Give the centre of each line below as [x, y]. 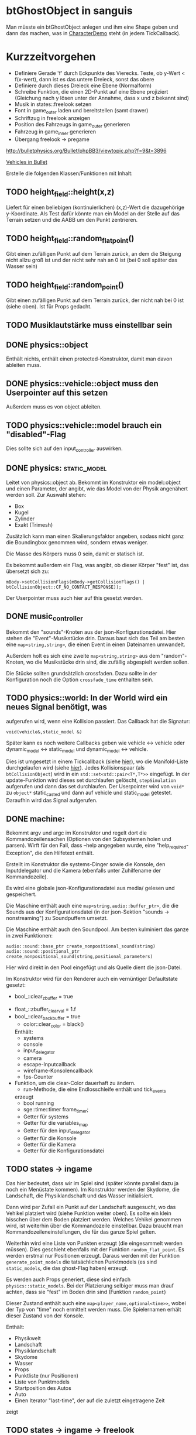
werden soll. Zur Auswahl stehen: [46, 495]
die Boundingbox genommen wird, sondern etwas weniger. [77, 542]
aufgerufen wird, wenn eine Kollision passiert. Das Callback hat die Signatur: [98, 721]
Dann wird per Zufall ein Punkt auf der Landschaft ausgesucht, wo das [91, 1207]
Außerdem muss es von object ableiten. [54, 407]
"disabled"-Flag [36, 434]
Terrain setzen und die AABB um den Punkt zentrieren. [72, 220]
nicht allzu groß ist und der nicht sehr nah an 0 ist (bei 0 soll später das [92, 260]
